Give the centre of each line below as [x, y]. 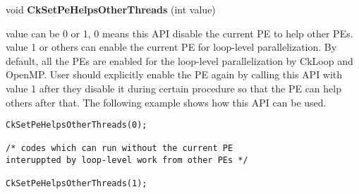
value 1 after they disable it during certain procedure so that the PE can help [174, 88]
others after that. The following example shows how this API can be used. [166, 102]
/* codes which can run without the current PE [120, 148]
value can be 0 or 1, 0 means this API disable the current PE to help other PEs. [179, 33]
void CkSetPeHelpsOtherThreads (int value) [111, 9]
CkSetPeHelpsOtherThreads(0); [77, 125]
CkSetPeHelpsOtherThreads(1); [77, 184]
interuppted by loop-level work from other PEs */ [127, 160]
